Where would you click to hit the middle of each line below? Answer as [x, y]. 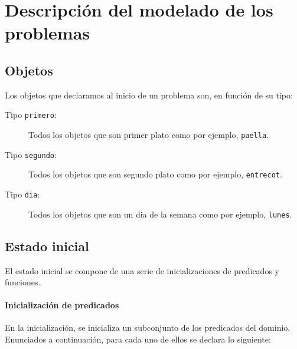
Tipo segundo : [31, 154]
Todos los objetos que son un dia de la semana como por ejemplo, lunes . [160, 214]
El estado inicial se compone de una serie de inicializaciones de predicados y [142, 270]
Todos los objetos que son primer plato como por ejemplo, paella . [148, 135]
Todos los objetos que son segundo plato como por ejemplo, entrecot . [155, 174]
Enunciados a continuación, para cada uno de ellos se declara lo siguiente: [138, 339]
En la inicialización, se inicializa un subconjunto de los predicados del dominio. [148, 327]
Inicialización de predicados [62, 305]
